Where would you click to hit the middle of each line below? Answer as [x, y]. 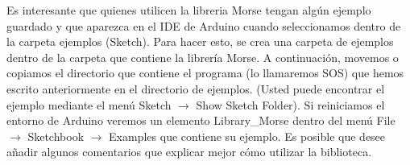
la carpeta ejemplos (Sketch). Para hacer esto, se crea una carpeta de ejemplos [200, 41]
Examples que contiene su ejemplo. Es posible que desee [247, 136]
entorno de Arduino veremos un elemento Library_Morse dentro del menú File [201, 120]
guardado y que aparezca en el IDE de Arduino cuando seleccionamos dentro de [204, 25]
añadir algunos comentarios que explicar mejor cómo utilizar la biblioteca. [189, 152]
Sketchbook [56, 136]
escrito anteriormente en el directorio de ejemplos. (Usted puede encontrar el [196, 88]
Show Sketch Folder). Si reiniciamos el [290, 104]
